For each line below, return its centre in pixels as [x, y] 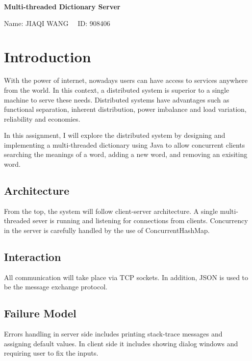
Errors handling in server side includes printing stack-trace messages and [113, 334]
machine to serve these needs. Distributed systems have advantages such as [117, 99]
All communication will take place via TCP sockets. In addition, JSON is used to [126, 277]
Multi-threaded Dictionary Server [62, 6]
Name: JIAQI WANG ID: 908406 [57, 23]
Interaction [33, 257]
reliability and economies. [42, 118]
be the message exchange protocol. [56, 287]
